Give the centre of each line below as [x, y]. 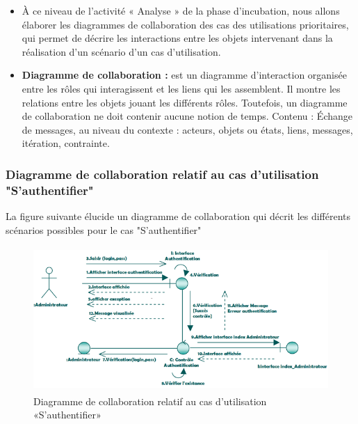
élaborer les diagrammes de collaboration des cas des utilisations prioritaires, [185, 24]
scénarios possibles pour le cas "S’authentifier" [104, 229]
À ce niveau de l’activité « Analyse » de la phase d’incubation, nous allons [181, 10]
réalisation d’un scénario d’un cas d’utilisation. [121, 51]
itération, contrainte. [66, 143]
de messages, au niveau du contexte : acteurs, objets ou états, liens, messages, [187, 129]
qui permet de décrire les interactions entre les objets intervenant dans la [177, 38]
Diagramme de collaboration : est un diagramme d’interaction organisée [184, 75]
